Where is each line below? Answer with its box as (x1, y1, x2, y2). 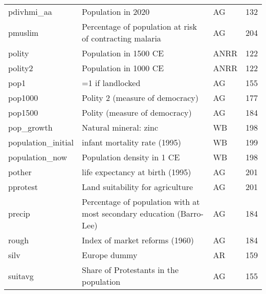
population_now (8, 151, 68, 163)
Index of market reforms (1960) (82, 234, 194, 246)
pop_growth (8, 121, 53, 133)
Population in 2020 (82, 6, 150, 17)
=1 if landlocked (82, 77, 141, 89)
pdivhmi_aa (8, 6, 52, 17)
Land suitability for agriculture (82, 181, 193, 193)
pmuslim (8, 26, 39, 38)
